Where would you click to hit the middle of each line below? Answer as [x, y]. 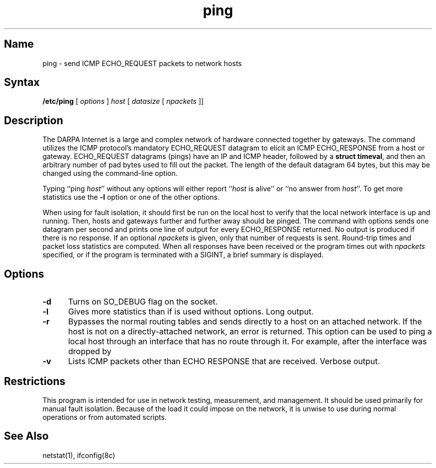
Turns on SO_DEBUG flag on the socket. [143, 302]
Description [34, 120]
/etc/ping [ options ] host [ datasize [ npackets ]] [123, 101]
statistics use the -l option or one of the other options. [131, 197]
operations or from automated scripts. [105, 417]
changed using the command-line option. [110, 173]
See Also [26, 436]
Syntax [22, 82]
